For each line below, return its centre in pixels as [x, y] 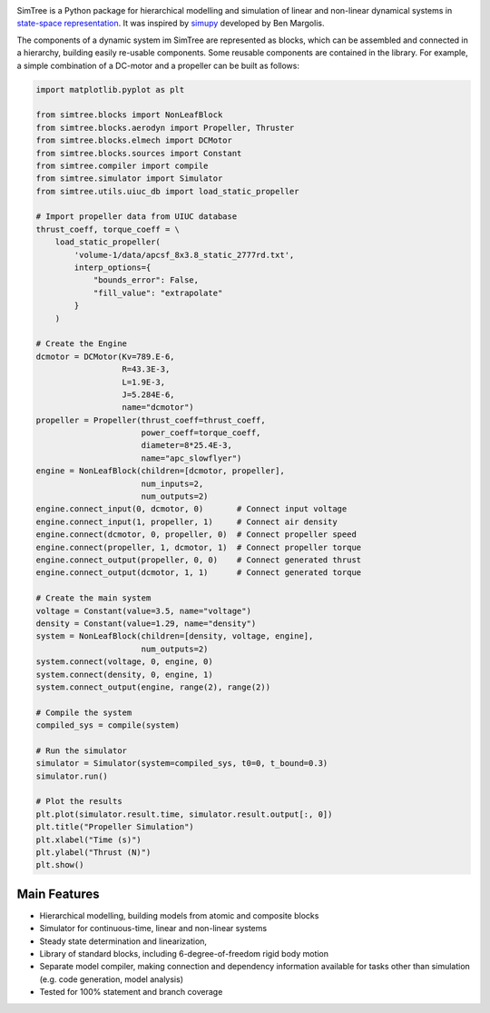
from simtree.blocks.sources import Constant [139, 153]
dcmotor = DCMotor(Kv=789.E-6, [106, 356]
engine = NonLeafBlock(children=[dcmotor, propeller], [160, 471]
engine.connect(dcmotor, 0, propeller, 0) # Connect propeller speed [196, 535]
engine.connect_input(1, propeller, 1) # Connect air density [186, 521]
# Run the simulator [81, 750]
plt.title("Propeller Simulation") [115, 827]
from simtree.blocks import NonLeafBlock [129, 115]
